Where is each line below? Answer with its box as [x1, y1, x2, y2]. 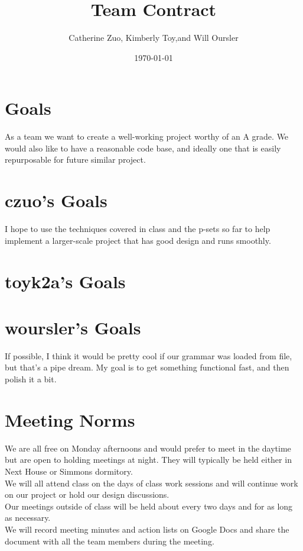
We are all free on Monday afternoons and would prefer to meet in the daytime [5, 442, 291, 454]
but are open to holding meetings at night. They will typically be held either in [5, 453, 292, 466]
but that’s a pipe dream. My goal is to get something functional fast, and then [5, 361, 289, 373]
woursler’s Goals [5, 315, 141, 339]
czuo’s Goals [5, 188, 107, 212]
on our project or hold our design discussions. [5, 488, 170, 501]
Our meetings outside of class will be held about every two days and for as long [5, 500, 293, 512]
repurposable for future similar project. [5, 153, 146, 166]
